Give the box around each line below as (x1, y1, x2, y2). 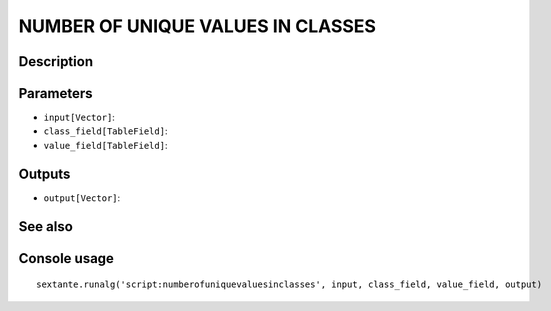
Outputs (18, 165, 71, 182)
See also (18, 218, 74, 235)
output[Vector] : (43, 191, 121, 204)
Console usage (18, 250, 115, 267)
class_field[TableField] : (43, 125, 168, 137)
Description (18, 53, 94, 70)
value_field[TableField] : (43, 139, 168, 151)
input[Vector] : (43, 111, 115, 124)
